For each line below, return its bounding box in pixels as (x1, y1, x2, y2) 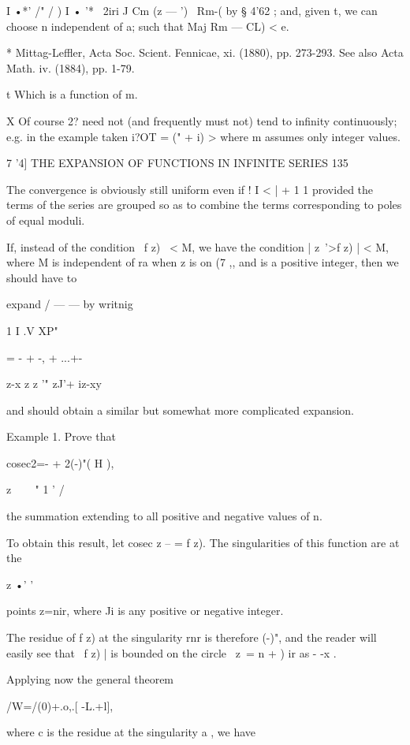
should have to (6, 269, 77, 285)
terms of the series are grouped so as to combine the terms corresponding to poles (6, 196, 402, 213)
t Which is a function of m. (6, 86, 138, 102)
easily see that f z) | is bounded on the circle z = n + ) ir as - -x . (6, 644, 337, 661)
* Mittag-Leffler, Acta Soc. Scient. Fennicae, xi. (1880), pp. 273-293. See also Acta (6, 44, 404, 61)
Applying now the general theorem (6, 671, 174, 687)
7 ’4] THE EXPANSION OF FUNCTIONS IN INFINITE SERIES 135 (6, 155, 348, 171)
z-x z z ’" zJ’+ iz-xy (6, 375, 102, 392)
